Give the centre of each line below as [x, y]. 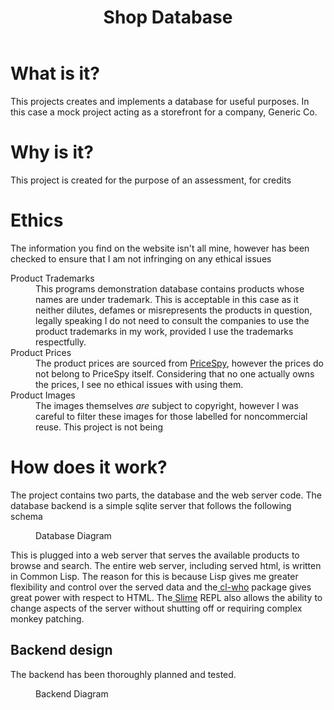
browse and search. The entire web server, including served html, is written [166, 565]
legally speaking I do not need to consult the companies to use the [172, 320]
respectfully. [61, 342]
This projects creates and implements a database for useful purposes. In [160, 101]
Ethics [37, 220]
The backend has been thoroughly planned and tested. [123, 674]
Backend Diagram [72, 693]
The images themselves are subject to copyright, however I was [167, 405]
